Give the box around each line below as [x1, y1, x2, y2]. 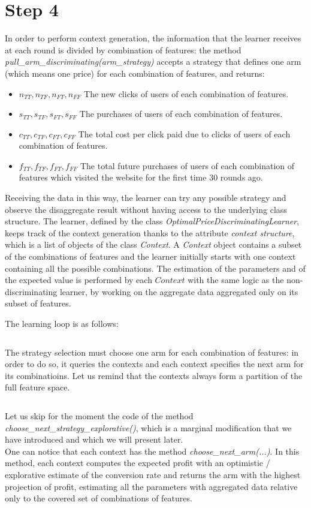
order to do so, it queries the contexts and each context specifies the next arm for [5, 357, 304, 370]
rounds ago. [220, 171, 263, 184]
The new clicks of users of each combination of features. [84, 87, 289, 100]
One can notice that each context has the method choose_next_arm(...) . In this [5, 444, 300, 457]
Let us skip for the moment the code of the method [5, 409, 194, 422]
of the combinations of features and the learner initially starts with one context [5, 250, 296, 263]
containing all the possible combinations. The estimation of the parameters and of [5, 261, 306, 274]
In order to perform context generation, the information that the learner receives [5, 32, 301, 44]
